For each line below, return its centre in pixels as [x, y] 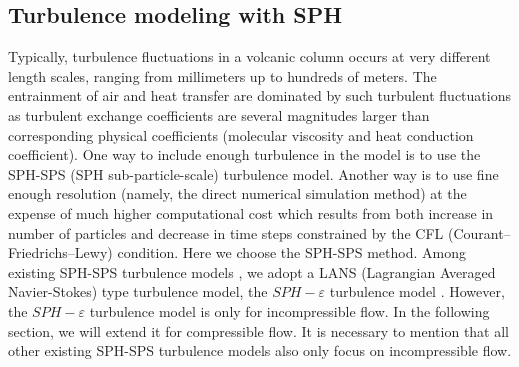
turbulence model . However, [417, 291]
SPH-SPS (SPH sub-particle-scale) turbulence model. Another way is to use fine [253, 173]
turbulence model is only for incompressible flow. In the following [289, 310]
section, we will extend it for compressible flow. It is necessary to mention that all [259, 330]
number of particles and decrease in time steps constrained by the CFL [226, 232]
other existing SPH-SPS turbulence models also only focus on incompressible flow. [260, 350]
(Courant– [479, 232]
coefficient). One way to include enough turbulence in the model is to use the [244, 154]
